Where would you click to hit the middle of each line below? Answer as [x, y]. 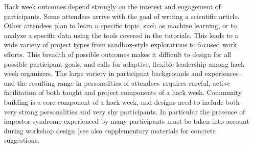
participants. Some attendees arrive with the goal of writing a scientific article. [122, 16]
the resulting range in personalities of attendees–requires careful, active [124, 83]
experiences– [223, 73]
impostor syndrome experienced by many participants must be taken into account [126, 121]
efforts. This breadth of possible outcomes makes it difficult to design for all [118, 54]
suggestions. [22, 140]
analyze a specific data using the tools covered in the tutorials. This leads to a [121, 35]
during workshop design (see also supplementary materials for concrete [110, 130]
